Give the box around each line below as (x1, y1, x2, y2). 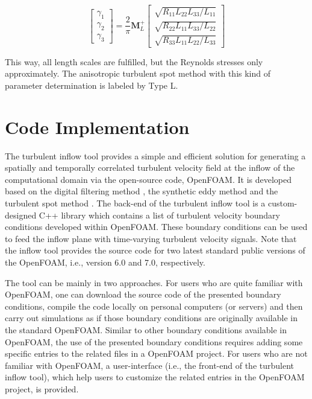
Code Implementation (5, 114, 190, 139)
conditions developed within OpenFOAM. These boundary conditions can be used (5, 220, 308, 233)
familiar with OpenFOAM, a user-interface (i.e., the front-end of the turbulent (5, 359, 295, 371)
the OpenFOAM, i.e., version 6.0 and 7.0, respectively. (5, 256, 205, 268)
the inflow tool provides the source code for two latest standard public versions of (5, 244, 305, 257)
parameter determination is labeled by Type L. (5, 78, 178, 91)
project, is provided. (5, 382, 79, 395)
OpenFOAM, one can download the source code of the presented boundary (5, 288, 281, 301)
